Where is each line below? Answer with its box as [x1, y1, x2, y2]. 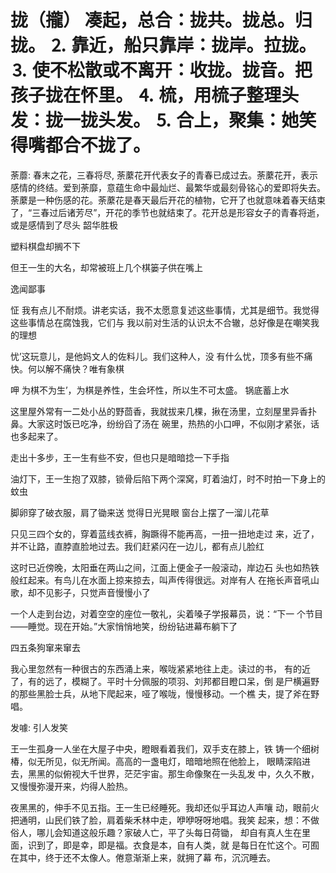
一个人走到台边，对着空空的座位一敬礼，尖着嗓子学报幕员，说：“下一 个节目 [10, 607, 324, 620]
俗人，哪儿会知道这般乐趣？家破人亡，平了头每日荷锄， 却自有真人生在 [10, 826, 302, 838]
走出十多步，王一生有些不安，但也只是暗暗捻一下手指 [10, 451, 230, 463]
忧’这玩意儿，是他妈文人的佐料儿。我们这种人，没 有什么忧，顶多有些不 [10, 350, 305, 362]
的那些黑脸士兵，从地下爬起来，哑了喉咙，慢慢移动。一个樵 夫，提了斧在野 [10, 687, 320, 700]
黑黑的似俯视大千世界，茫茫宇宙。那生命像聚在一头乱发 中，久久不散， [27, 767, 320, 780]
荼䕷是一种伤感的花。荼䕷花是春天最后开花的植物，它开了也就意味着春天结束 [10, 194, 326, 206]
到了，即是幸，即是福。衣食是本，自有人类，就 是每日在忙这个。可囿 [36, 839, 320, 851]
